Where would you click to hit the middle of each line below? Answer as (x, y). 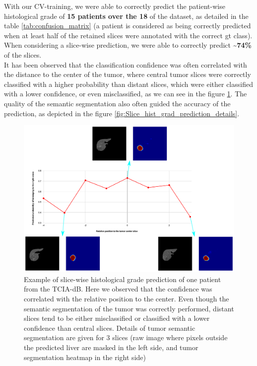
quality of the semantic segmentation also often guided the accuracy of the (117, 103)
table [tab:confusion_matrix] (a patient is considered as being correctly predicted (128, 26)
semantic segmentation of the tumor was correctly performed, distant (129, 308)
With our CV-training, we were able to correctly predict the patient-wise (115, 6)
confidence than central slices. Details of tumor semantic (110, 328)
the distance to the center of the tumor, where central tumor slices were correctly (128, 74)
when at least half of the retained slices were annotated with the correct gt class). (128, 35)
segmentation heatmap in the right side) (85, 357)
